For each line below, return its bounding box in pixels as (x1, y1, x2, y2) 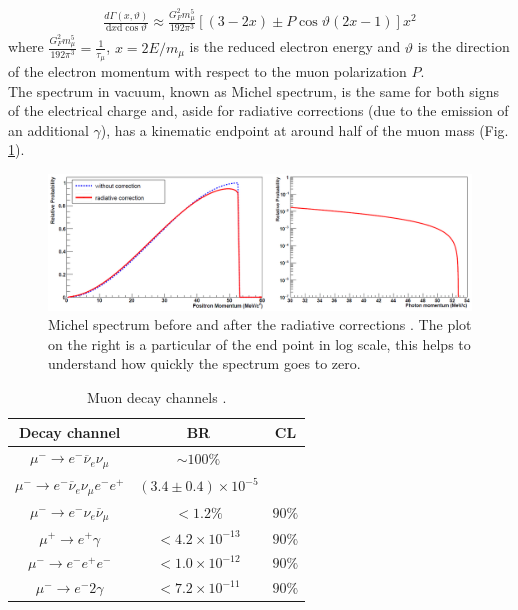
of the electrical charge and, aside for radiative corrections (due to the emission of (8, 100, 509, 121)
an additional (8, 119, 89, 140)
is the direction (417, 36, 510, 57)
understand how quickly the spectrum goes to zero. (48, 353, 361, 374)
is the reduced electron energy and (189, 36, 401, 57)
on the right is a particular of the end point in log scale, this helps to (48, 333, 471, 354)
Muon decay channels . (86, 386, 227, 407)
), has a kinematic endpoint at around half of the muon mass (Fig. (100, 119, 509, 140)
